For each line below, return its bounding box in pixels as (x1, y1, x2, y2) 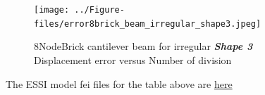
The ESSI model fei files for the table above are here (6, 76, 233, 91)
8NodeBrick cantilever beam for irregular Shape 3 (34, 39, 253, 53)
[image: (34, 5, 70, 15)
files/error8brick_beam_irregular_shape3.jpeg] (34, 18, 261, 29)
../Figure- (74, 5, 125, 15)
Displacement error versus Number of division (34, 52, 232, 67)
